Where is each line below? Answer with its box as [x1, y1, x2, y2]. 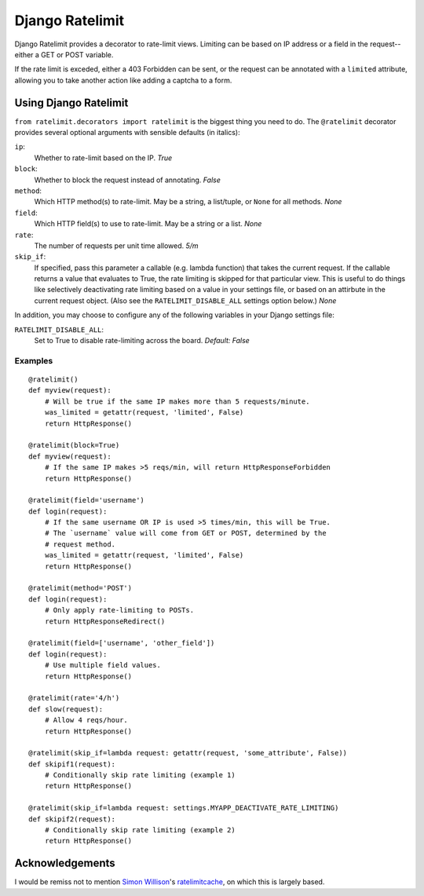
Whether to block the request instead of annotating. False [34, 175, 221, 185]
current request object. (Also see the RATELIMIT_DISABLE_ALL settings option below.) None [34, 295, 337, 305]
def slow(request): [28, 704, 104, 714]
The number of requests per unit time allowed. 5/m [34, 240, 199, 251]
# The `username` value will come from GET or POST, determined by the [44, 528, 327, 538]
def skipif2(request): [28, 814, 116, 824]
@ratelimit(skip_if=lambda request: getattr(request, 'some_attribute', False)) [28, 748, 348, 758]
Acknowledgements [14, 857, 115, 870]
